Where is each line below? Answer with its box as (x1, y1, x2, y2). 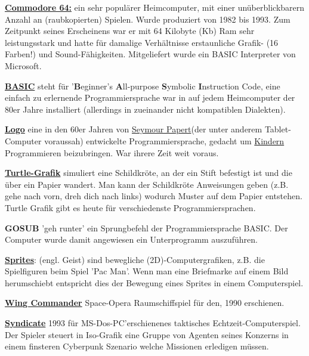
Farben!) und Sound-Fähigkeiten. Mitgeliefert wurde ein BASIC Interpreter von (5, 48, 296, 60)
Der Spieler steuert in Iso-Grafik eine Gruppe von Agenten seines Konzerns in (5, 328, 289, 340)
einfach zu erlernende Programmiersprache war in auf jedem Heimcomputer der (5, 91, 295, 104)
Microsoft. (5, 59, 42, 72)
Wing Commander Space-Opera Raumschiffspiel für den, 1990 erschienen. (5, 296, 285, 309)
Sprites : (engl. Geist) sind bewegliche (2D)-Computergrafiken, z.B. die (5, 253, 265, 265)
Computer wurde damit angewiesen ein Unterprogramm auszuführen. (5, 233, 258, 246)
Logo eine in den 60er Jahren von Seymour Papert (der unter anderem (5, 123, 262, 135)
